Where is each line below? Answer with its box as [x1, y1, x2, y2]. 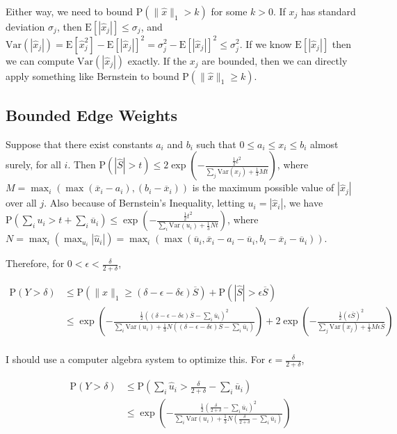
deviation [6, 19, 45, 33]
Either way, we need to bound [6, 4, 133, 18]
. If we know [239, 36, 292, 51]
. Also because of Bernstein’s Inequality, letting [44, 195, 245, 210]
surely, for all [6, 157, 61, 172]
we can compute [6, 53, 74, 67]
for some [211, 4, 248, 18]
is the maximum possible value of [192, 180, 334, 195]
